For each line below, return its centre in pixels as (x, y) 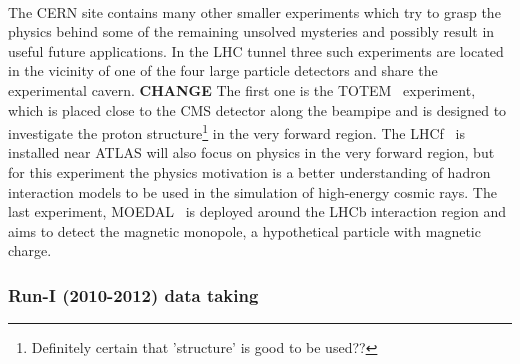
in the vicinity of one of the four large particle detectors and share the (223, 70)
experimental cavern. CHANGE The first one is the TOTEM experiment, (242, 89)
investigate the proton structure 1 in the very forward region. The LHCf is (236, 131)
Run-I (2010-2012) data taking (133, 294)
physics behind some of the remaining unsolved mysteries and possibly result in (251, 31)
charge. (30, 250)
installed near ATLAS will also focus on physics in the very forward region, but (251, 152)
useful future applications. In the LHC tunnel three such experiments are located (256, 50)
